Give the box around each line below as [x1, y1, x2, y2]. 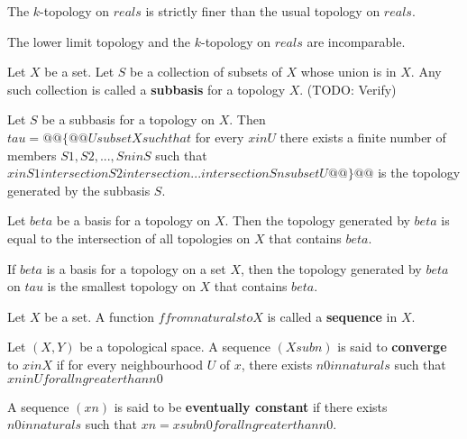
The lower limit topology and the [7, 32, 191, 50]
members [7, 145, 57, 164]
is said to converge [337, 337, 447, 356]
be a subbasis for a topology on [41, 110, 215, 129]
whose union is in [300, 62, 397, 81]
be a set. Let [44, 62, 114, 81]
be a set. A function [44, 306, 155, 325]
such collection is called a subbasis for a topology [7, 79, 286, 98]
